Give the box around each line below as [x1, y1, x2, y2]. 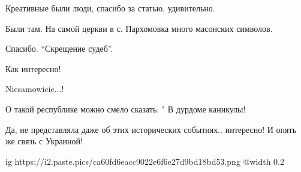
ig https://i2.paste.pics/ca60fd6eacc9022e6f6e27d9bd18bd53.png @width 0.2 [5, 155, 285, 167]
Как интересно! [5, 62, 61, 75]
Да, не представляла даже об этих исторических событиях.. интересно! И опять [5, 123, 297, 135]
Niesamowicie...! [5, 82, 64, 95]
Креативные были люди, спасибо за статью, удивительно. [5, 2, 215, 14]
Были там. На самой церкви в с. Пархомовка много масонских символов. [5, 22, 273, 34]
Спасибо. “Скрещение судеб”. [5, 42, 113, 55]
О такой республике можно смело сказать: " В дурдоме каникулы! [5, 102, 246, 115]
